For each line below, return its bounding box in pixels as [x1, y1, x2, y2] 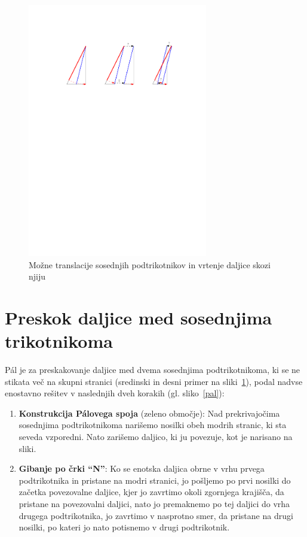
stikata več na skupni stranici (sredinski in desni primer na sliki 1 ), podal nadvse [5, 375, 303, 387]
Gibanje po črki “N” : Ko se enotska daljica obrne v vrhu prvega [19, 462, 265, 475]
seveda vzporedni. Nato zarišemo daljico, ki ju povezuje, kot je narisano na [19, 430, 293, 442]
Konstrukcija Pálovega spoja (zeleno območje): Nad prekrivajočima [19, 406, 280, 419]
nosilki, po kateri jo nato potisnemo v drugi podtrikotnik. [19, 521, 230, 533]
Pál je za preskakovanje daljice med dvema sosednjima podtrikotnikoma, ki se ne [5, 363, 300, 376]
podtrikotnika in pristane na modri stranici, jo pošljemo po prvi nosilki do [19, 474, 291, 486]
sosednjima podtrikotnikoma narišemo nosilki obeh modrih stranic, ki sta [19, 418, 287, 431]
